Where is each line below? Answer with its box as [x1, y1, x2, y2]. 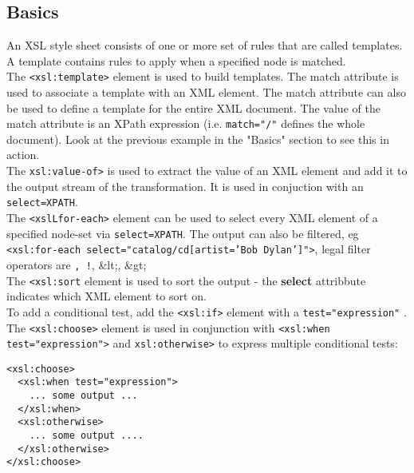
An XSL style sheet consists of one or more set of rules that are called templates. [6, 37, 403, 54]
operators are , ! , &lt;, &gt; [6, 256, 147, 272]
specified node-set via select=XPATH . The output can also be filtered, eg [6, 225, 359, 241]
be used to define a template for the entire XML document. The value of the [6, 99, 380, 116]
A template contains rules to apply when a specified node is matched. [6, 52, 346, 69]
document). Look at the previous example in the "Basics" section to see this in [6, 130, 389, 147]
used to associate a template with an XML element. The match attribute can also [6, 84, 406, 101]
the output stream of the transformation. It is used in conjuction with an [6, 177, 364, 194]
